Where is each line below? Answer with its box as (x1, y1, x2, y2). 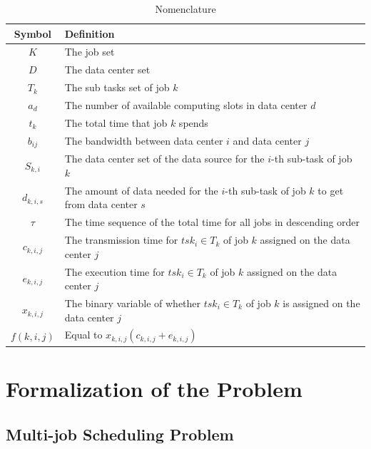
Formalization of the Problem (6, 374, 303, 403)
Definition (64, 26, 115, 41)
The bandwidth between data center (64, 133, 223, 148)
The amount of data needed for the (64, 182, 218, 197)
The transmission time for (64, 232, 178, 247)
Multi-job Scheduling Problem (6, 423, 234, 445)
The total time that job (64, 115, 168, 130)
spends (178, 115, 208, 130)
